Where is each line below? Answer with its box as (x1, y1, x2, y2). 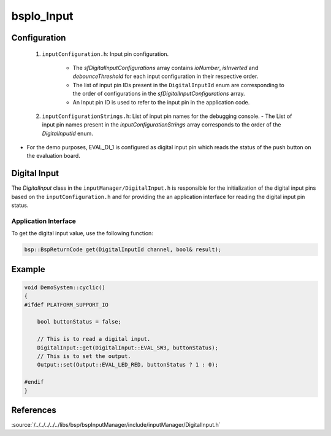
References (11, 405, 56, 415)
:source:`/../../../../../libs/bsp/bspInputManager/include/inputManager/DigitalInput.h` (11, 421, 221, 429)
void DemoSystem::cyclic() (24, 284, 105, 291)
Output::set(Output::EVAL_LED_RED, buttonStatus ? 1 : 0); (37, 361, 219, 368)
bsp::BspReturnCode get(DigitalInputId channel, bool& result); (24, 246, 222, 253)
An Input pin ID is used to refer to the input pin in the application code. (72, 98, 250, 106)
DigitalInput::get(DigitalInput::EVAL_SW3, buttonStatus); (37, 344, 219, 351)
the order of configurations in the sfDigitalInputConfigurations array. (72, 90, 245, 98)
